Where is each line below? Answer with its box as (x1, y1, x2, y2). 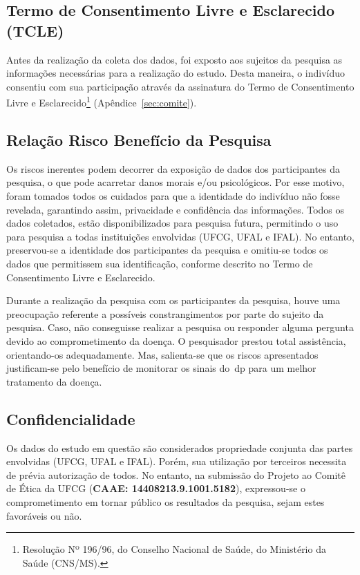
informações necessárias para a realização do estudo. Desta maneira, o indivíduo (6, 66, 345, 80)
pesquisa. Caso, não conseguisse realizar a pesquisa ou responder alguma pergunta (6, 320, 354, 334)
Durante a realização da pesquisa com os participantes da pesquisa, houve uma (6, 293, 341, 308)
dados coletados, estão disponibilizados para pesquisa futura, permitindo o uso (6, 216, 339, 230)
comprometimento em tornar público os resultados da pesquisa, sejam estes (6, 494, 325, 509)
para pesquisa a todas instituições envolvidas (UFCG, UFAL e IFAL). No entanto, (6, 229, 355, 243)
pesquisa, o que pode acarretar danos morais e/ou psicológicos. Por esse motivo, (6, 175, 345, 189)
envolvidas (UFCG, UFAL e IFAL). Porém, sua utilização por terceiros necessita (6, 454, 347, 469)
